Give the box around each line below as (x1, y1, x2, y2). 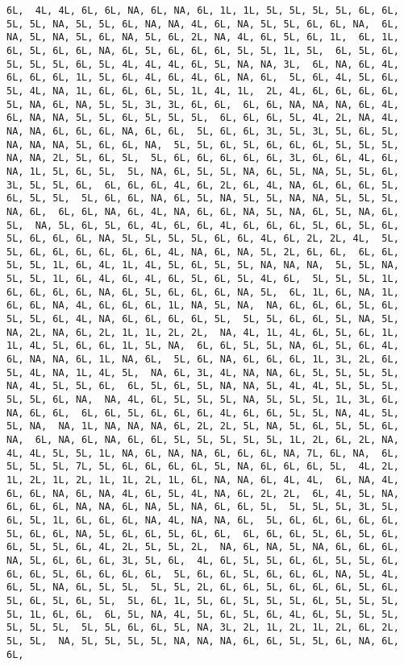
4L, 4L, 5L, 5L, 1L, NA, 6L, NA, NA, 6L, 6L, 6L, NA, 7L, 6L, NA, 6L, (6, 447, 399, 459)
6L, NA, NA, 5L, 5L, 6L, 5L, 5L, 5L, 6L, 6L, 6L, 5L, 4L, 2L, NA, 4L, (6, 112, 399, 124)
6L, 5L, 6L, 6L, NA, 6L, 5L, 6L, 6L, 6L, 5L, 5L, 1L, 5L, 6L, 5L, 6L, (6, 44, 399, 56)
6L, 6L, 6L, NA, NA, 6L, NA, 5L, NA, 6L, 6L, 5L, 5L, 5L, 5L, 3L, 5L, (6, 501, 399, 513)
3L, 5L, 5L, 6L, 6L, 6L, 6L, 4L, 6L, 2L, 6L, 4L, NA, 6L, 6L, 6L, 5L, (6, 179, 399, 191)
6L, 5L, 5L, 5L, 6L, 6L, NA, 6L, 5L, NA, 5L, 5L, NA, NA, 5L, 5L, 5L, (6, 192, 399, 205)
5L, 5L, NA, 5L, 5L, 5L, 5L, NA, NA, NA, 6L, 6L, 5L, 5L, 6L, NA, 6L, (6, 635, 399, 647)
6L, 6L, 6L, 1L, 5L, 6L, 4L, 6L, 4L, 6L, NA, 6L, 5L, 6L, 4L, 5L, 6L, (6, 72, 399, 84)
